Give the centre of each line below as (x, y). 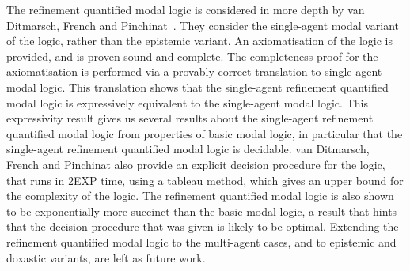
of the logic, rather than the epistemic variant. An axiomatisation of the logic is (200, 41)
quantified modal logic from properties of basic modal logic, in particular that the (205, 133)
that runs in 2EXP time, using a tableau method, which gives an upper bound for (205, 180)
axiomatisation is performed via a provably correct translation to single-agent (194, 72)
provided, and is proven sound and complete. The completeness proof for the (192, 56)
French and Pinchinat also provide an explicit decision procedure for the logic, (196, 164)
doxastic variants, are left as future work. (106, 257)
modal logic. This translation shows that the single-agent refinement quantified (197, 87)
